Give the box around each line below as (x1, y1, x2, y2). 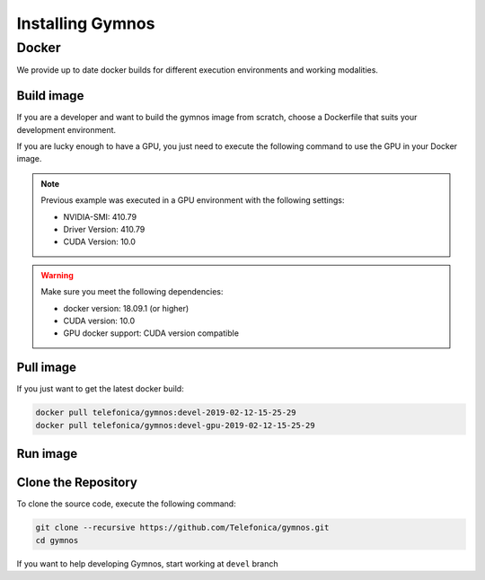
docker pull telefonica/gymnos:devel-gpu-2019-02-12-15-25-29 (35, 420, 315, 430)
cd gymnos (35, 535, 79, 545)
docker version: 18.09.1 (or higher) (63, 303, 190, 313)
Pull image (16, 360, 76, 375)
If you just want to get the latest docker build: (16, 383, 184, 394)
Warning (40, 269, 74, 280)
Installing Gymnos (16, 13, 155, 33)
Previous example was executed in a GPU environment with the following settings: (40, 195, 345, 206)
